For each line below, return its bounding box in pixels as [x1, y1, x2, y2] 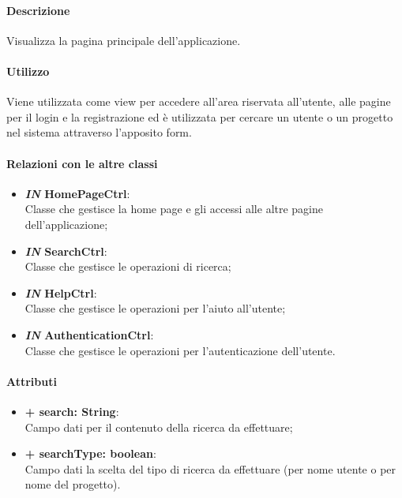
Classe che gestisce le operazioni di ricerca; [24, 258, 231, 275]
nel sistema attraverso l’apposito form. [6, 124, 192, 140]
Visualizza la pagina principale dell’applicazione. [6, 32, 241, 48]
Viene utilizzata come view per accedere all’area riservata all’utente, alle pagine [6, 93, 391, 110]
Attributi [6, 373, 57, 389]
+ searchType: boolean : [24, 445, 156, 462]
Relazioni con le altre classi [6, 155, 158, 171]
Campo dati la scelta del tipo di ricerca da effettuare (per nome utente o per [24, 460, 396, 477]
